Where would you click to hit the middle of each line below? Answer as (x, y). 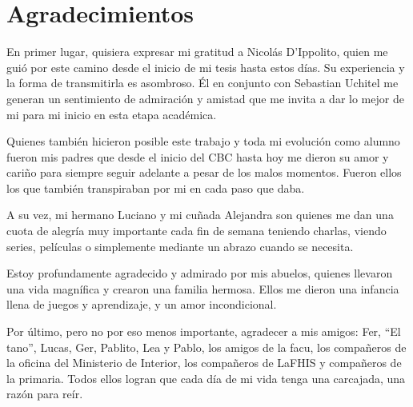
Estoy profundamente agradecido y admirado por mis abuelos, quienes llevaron (200, 273)
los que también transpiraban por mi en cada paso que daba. (156, 188)
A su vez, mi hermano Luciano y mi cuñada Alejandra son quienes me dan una (200, 215)
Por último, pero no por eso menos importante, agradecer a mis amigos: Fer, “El (204, 331)
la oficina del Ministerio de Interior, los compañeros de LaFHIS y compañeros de (204, 363)
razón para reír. (45, 394)
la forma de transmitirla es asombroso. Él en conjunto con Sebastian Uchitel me (202, 83)
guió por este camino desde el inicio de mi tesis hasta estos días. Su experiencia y (206, 67)
